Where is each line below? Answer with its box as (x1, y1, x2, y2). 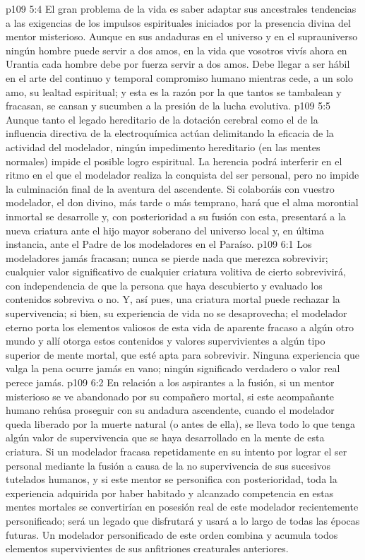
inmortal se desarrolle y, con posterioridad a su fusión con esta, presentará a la (6, 208, 346, 223)
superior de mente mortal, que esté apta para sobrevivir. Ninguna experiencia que (6, 347, 360, 362)
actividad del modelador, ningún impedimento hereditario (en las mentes (6, 139, 321, 154)
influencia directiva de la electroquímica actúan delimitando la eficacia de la (6, 126, 334, 141)
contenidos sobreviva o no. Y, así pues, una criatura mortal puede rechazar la (6, 292, 340, 306)
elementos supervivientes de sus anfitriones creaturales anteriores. (6, 541, 289, 556)
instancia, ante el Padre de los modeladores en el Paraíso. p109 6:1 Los (6, 237, 312, 251)
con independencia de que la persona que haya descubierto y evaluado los (6, 278, 323, 292)
